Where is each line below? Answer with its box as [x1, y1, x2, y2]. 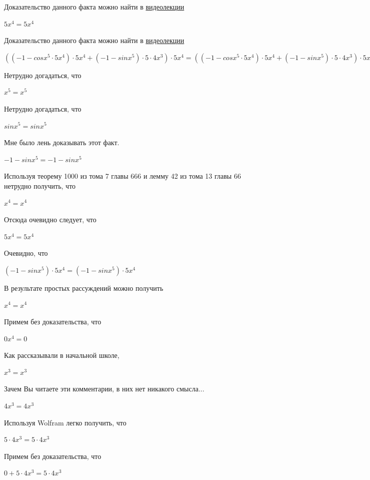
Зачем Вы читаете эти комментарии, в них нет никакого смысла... [4, 383, 204, 394]
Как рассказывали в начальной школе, [4, 350, 119, 360]
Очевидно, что [4, 248, 48, 258]
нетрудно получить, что [4, 180, 76, 191]
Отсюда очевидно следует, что [4, 214, 96, 225]
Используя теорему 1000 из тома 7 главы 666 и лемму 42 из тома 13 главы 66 [4, 171, 241, 181]
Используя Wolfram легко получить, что [4, 417, 126, 427]
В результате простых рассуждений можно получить [4, 282, 163, 293]
